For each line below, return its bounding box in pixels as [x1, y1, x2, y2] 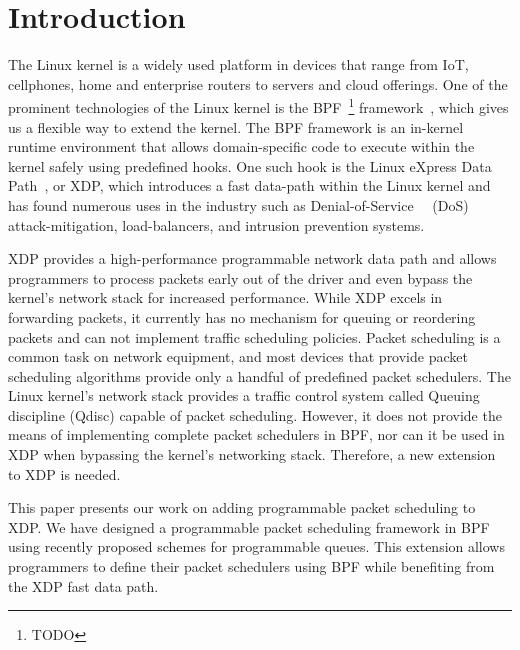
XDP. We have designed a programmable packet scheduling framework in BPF [8, 516, 490, 537]
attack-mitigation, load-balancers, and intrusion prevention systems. [8, 214, 425, 235]
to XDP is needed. [8, 463, 121, 484]
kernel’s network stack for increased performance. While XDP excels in [8, 287, 443, 308]
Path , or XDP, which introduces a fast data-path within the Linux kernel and [8, 175, 491, 196]
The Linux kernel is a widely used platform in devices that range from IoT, [8, 54, 469, 75]
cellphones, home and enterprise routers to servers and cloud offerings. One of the [8, 73, 508, 94]
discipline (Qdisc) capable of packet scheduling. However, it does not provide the [8, 404, 502, 425]
